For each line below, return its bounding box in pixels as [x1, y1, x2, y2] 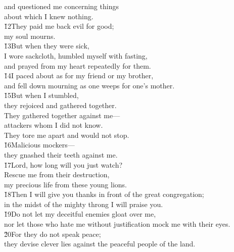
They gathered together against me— [4, 110, 120, 120]
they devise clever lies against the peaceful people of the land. [4, 238, 196, 249]
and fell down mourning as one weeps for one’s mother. [4, 80, 175, 90]
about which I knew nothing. [4, 11, 93, 21]
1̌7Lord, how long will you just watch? [4, 159, 123, 170]
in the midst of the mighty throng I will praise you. [4, 198, 163, 209]
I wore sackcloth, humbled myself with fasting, [4, 50, 148, 61]
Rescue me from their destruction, [4, 169, 110, 180]
